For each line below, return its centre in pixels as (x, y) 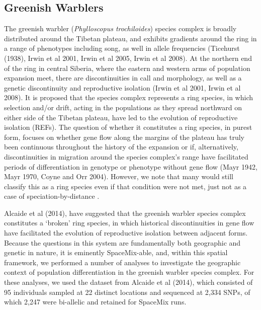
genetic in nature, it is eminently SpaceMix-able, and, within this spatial (116, 252)
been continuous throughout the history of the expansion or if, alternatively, (121, 147)
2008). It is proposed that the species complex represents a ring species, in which (128, 97)
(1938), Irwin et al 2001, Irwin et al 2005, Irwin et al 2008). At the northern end (128, 58)
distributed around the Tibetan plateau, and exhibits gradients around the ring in (130, 38)
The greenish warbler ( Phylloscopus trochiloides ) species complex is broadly (120, 28)
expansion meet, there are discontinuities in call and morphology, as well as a (123, 78)
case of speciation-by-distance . (52, 196)
